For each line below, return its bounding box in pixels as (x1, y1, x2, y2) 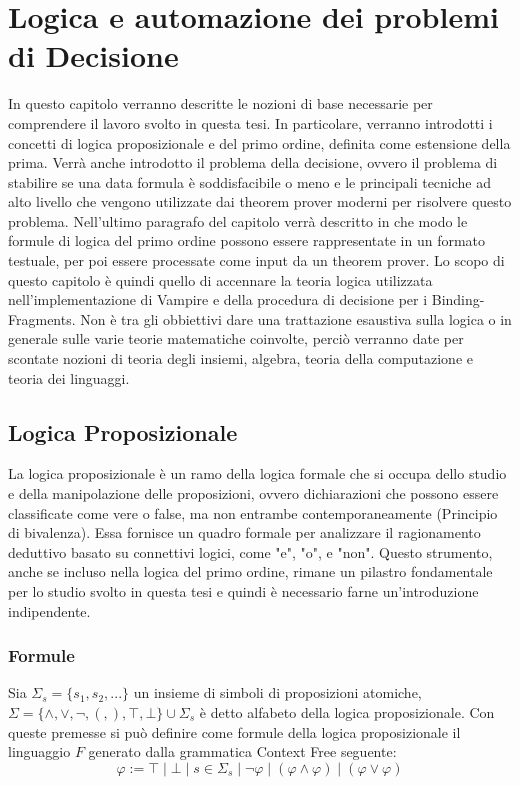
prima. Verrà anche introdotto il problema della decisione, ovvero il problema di (8, 152, 498, 173)
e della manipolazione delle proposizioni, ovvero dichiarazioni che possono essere (8, 483, 499, 504)
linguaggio (8, 741, 71, 762)
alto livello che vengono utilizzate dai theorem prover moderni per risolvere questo (8, 191, 512, 212)
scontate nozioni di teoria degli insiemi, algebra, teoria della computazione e (8, 348, 473, 369)
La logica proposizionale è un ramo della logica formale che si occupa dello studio (8, 463, 507, 484)
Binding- (431, 289, 485, 310)
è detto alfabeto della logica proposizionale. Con (199, 701, 495, 722)
